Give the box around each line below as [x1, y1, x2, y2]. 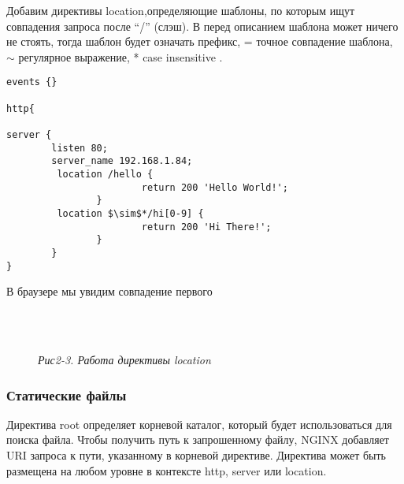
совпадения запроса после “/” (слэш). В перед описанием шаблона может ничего [6, 17, 398, 34]
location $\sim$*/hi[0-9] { [57, 207, 204, 219]
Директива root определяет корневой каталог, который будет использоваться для [6, 415, 392, 432]
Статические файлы [6, 385, 127, 404]
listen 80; [51, 142, 108, 154]
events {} [6, 76, 57, 88]
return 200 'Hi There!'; [141, 221, 272, 233]
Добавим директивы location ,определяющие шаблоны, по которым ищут [6, 2, 355, 18]
